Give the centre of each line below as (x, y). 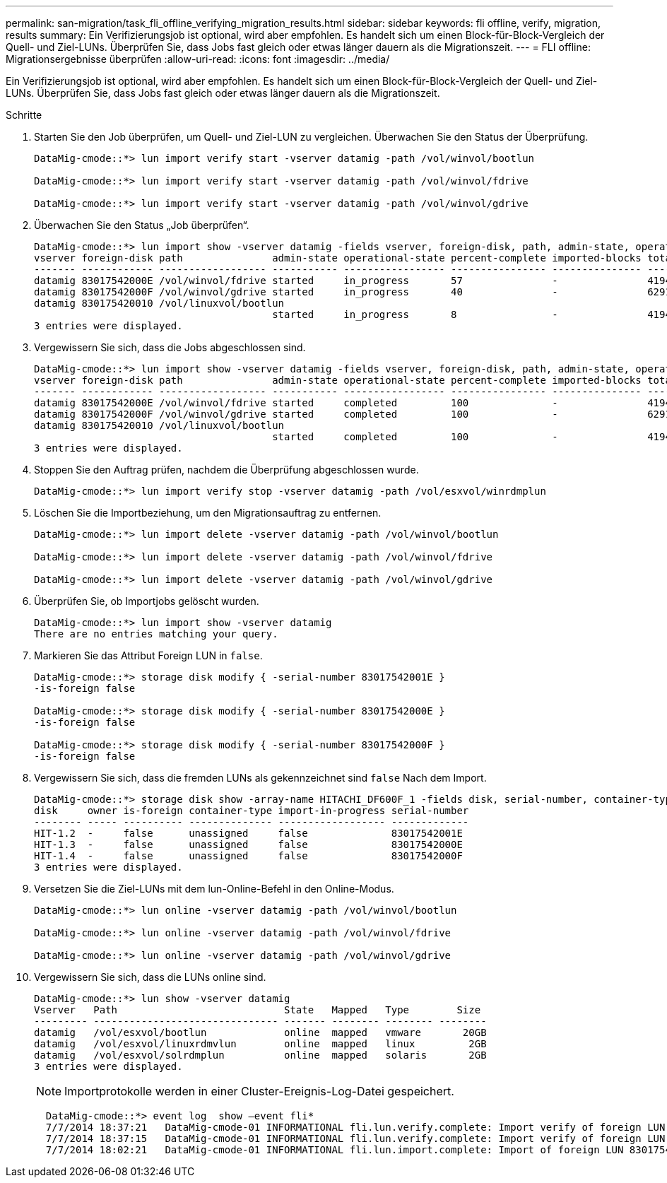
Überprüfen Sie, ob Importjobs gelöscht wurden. (147, 601)
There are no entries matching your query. (156, 634)
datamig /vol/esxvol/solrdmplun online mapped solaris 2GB (260, 1055)
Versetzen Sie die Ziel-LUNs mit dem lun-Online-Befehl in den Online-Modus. (214, 889)
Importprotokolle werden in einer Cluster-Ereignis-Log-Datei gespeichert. (259, 1091)
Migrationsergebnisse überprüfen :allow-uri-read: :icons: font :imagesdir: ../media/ (198, 59)
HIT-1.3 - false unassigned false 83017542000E (248, 844)
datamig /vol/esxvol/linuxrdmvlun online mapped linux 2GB (260, 1044)
